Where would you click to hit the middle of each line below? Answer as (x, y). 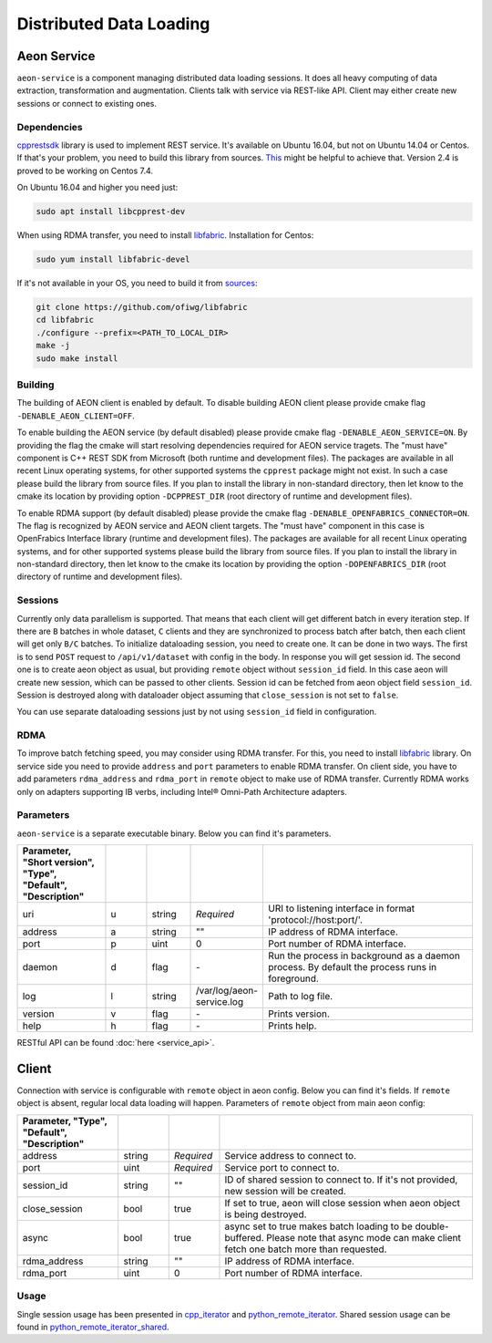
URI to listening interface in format (341, 909)
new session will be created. (285, 1191)
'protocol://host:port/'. (316, 920)
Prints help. (292, 1026)
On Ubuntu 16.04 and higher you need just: (97, 188)
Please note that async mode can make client (364, 1237)
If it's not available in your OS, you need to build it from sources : (137, 284)
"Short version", (58, 863)
